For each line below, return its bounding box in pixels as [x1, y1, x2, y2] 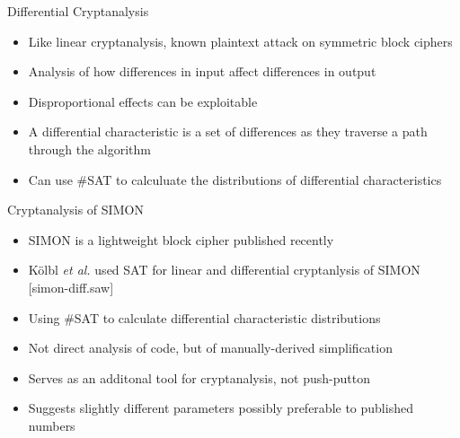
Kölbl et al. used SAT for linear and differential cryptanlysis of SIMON [28, 260, 420, 279]
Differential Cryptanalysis [7, 2, 149, 20]
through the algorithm [28, 139, 152, 158]
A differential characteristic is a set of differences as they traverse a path [28, 122, 428, 141]
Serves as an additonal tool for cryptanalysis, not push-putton [28, 368, 370, 387]
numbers [28, 416, 75, 434]
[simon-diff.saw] [28, 277, 114, 296]
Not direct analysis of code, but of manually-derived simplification [28, 338, 393, 357]
